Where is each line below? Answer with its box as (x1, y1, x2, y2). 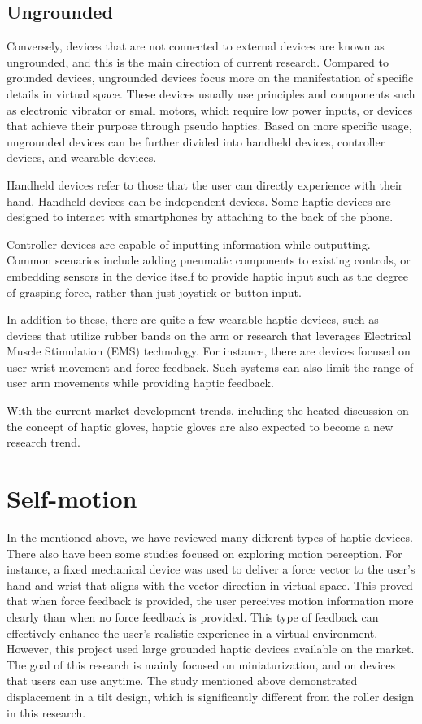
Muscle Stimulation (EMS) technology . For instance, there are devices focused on (7, 342, 411, 360)
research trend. (7, 434, 80, 451)
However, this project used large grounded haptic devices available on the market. (7, 640, 415, 657)
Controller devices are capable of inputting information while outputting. (7, 235, 371, 252)
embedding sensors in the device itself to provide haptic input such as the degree (7, 267, 409, 284)
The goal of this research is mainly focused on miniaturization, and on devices (7, 656, 396, 673)
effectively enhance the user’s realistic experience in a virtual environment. (7, 624, 378, 641)
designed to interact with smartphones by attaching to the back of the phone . (7, 208, 394, 225)
